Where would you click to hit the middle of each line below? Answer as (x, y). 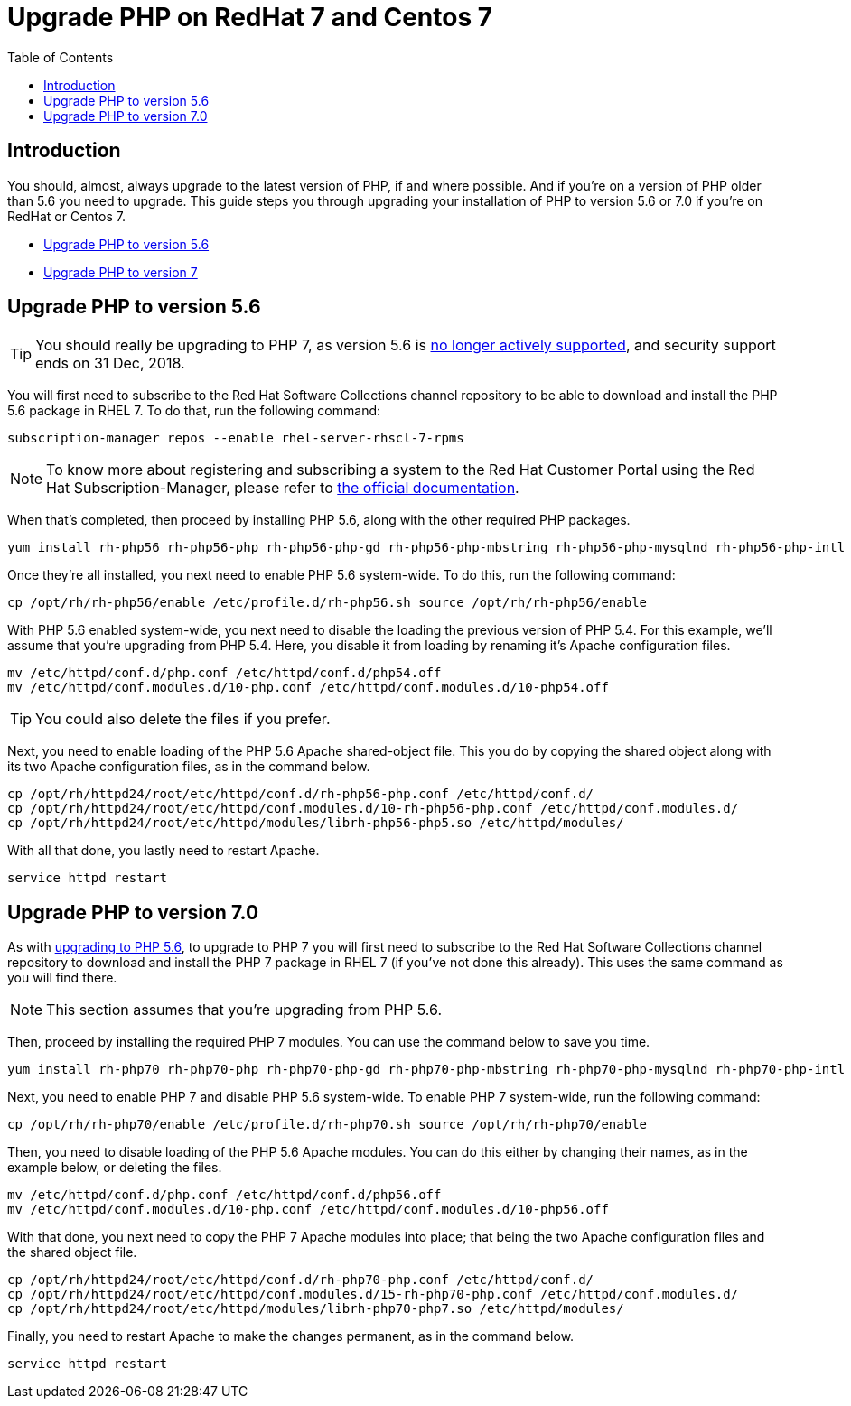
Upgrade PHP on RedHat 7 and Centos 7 (250, 17)
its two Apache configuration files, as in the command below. (189, 767)
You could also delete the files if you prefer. (183, 719)
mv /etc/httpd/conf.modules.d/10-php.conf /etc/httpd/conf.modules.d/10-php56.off (308, 1210)
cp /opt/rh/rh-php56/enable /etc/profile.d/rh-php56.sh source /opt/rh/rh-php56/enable (327, 603)
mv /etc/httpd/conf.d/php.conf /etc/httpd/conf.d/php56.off (224, 1195)
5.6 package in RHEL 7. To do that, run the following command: (194, 411)
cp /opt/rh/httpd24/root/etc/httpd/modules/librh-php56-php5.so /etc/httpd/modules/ (316, 823)
